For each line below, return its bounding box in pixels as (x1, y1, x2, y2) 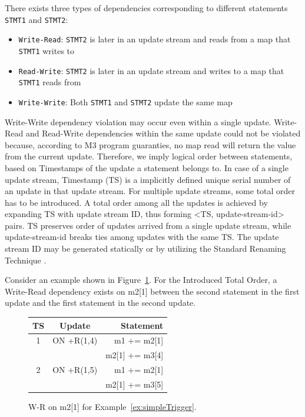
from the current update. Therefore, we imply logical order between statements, (5, 150, 293, 162)
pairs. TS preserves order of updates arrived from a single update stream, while (5, 219, 291, 231)
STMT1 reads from (18, 76, 81, 88)
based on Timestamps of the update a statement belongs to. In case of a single (5, 161, 289, 174)
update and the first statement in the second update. (5, 296, 196, 309)
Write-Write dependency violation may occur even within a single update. (5, 115, 271, 128)
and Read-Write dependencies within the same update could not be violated (25, 127, 301, 139)
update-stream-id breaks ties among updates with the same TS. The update (5, 231, 279, 243)
